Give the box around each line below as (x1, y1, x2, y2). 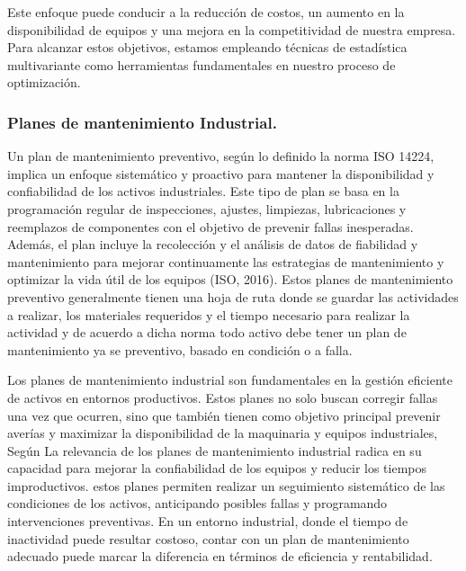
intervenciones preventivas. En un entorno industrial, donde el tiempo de (7, 512, 408, 531)
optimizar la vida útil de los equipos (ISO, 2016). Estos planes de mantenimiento (7, 270, 453, 289)
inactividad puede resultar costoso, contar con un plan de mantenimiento (7, 529, 409, 548)
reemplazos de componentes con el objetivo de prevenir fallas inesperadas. (7, 217, 414, 236)
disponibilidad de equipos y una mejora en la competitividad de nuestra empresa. (7, 20, 456, 39)
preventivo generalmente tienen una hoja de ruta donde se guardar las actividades (7, 287, 459, 306)
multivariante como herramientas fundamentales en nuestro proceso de (7, 55, 396, 74)
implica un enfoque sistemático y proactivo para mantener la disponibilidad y (7, 164, 435, 183)
